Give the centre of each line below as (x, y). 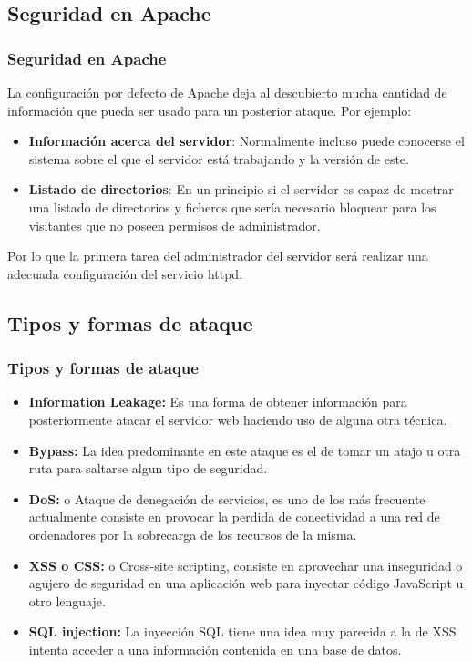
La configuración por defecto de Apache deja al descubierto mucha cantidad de (227, 92)
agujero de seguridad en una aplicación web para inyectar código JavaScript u (246, 583)
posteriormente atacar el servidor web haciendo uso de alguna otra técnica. (238, 419)
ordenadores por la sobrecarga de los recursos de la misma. (193, 534)
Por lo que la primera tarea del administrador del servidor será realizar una (218, 256)
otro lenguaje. (67, 600)
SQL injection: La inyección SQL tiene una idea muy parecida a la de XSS (242, 631)
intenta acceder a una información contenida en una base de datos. (215, 649)
